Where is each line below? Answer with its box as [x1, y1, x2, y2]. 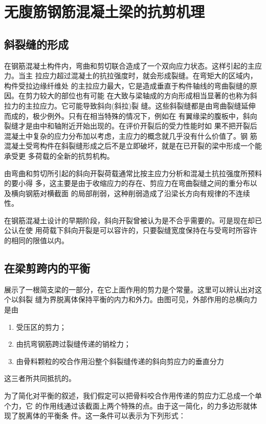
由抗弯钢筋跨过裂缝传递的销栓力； [16, 338, 131, 349]
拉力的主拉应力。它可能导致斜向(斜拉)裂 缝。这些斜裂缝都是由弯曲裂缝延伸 [4, 100, 256, 111]
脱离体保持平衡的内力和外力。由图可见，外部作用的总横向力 [56, 294, 257, 305]
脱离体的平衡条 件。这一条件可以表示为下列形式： [18, 410, 186, 421]
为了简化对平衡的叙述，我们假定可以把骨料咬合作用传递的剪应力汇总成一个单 [4, 390, 262, 401]
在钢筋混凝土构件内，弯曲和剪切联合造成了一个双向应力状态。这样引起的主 [4, 60, 255, 71]
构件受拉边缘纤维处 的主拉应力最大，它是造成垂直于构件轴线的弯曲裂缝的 [4, 80, 250, 91]
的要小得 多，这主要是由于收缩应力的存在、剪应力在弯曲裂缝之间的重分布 [4, 178, 250, 188]
